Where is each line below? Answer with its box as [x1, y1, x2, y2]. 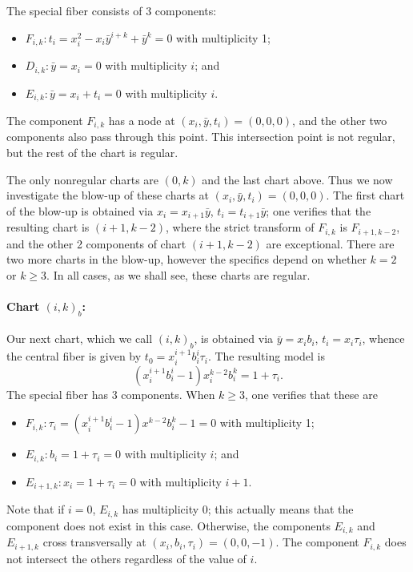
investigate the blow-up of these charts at [6, 187, 210, 203]
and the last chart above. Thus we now [202, 171, 393, 187]
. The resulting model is [207, 348, 325, 365]
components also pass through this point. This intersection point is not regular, [6, 128, 395, 145]
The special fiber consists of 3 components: [6, 2, 217, 18]
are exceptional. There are [266, 235, 395, 252]
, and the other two [292, 111, 387, 128]
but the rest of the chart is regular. [6, 144, 178, 160]
